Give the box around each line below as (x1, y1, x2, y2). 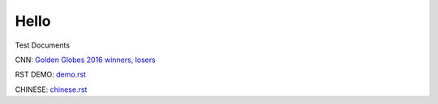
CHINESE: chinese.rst (15, 85, 88, 94)
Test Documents (15, 40, 71, 50)
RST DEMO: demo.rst (15, 69, 87, 80)
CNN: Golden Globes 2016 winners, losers (15, 55, 156, 64)
